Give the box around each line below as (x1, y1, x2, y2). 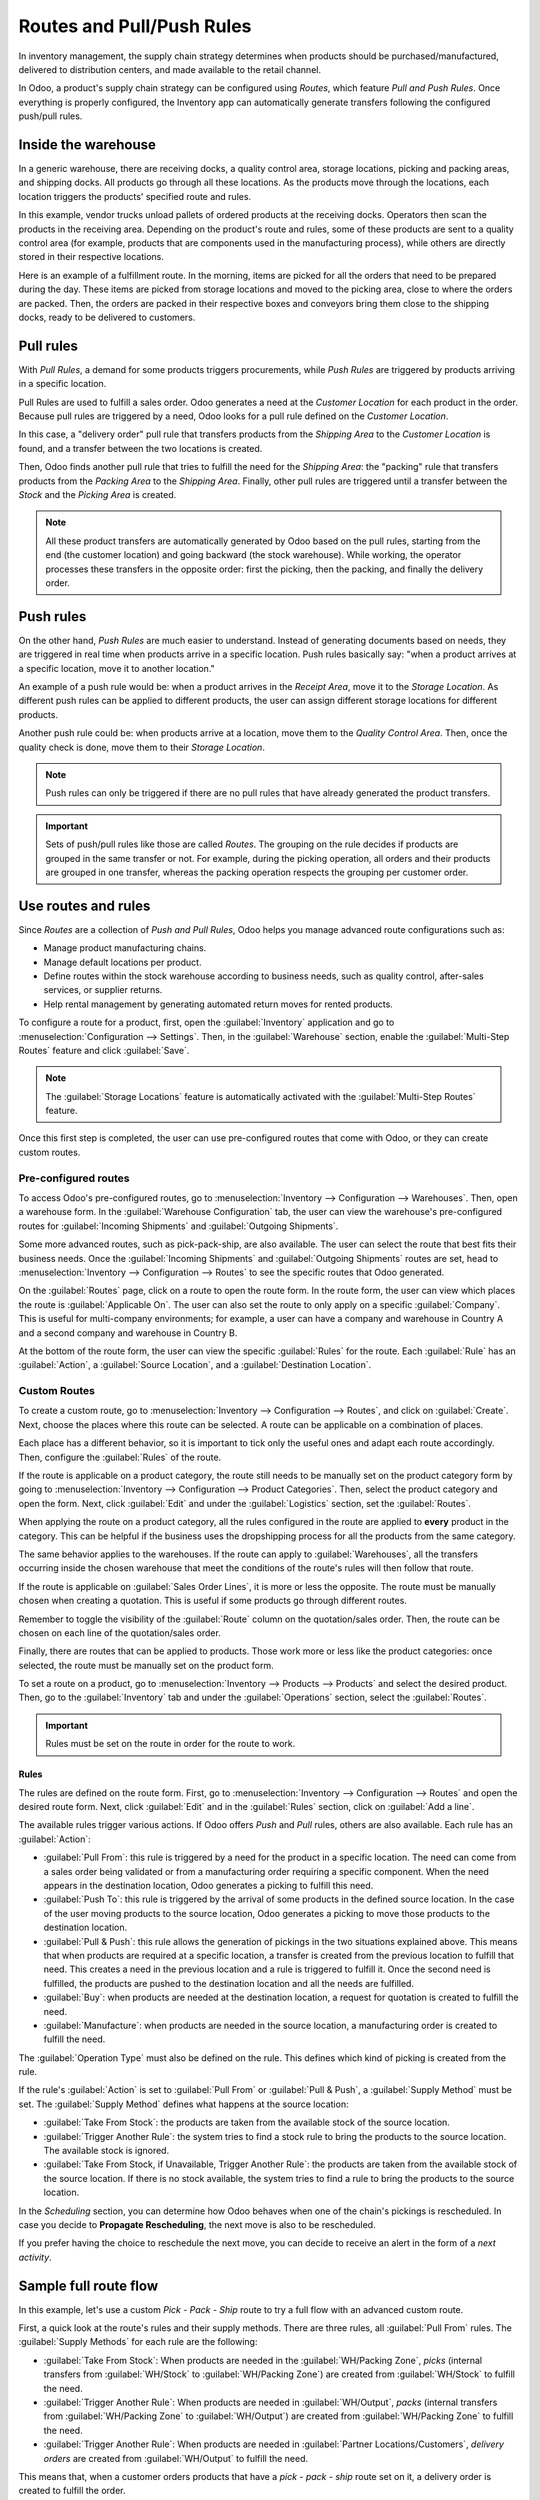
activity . (18, 2251, 52, 2263)
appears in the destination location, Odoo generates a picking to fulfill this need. (43, 1880, 374, 1891)
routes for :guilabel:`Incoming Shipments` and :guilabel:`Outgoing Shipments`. (18, 1220, 339, 1232)
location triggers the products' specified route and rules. (18, 190, 252, 202)
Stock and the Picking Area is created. (18, 488, 177, 500)
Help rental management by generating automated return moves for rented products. (43, 998, 394, 1010)
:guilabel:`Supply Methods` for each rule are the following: (18, 2336, 258, 2348)
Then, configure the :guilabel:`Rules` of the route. (18, 1451, 222, 1463)
